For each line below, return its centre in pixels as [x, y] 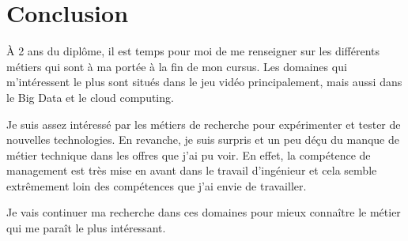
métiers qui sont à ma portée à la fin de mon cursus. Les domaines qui [177, 66]
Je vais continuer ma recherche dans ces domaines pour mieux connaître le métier [204, 212]
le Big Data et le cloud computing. [90, 97]
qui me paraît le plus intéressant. [86, 228]
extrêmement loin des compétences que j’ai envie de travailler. [157, 185]
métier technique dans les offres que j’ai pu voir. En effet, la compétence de [189, 154]
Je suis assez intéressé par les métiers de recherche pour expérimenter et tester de [204, 124]
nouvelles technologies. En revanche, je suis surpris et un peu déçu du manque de [203, 139]
